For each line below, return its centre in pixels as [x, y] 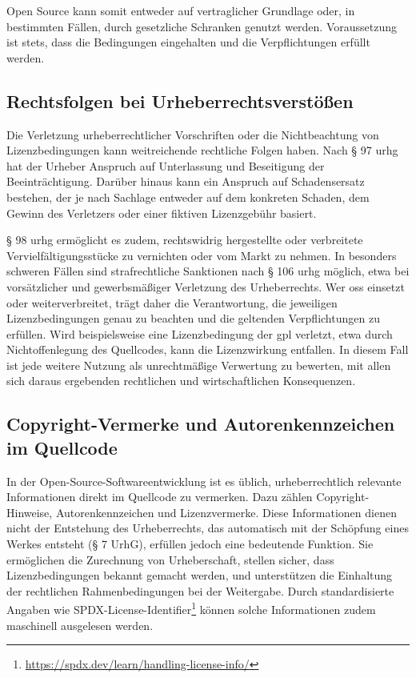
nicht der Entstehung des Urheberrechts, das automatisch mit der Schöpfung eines [208, 528]
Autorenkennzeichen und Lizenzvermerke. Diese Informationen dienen [226, 512]
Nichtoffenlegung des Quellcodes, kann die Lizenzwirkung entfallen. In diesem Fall [208, 349]
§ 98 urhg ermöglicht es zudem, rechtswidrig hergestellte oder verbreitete [185, 240]
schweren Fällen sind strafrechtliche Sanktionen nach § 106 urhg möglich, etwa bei [208, 271]
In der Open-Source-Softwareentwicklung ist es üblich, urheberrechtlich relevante [204, 481]
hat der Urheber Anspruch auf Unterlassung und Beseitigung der [166, 165]
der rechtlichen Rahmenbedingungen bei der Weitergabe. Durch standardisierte [200, 590]
